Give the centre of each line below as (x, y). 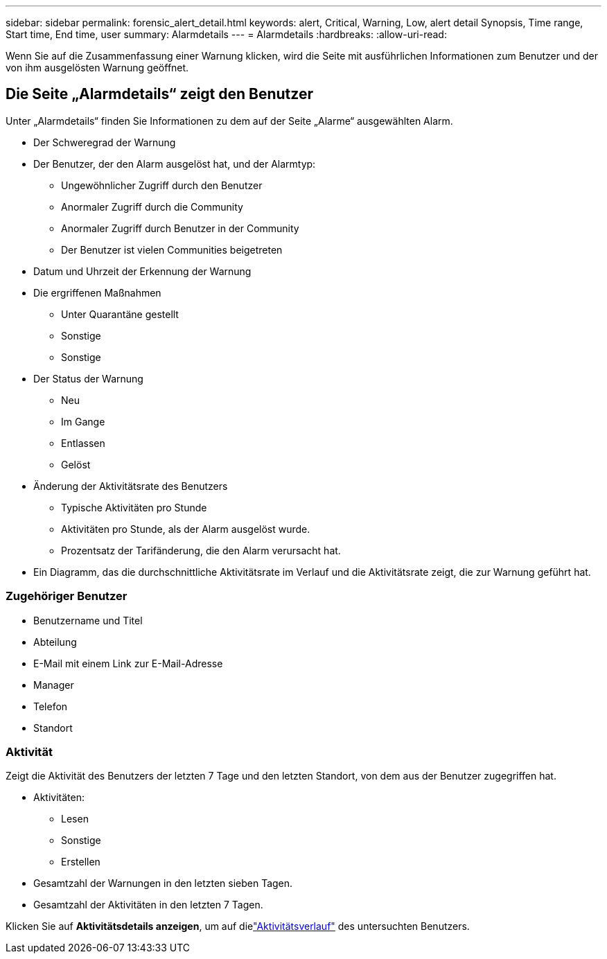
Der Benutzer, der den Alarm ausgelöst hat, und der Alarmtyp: (175, 164)
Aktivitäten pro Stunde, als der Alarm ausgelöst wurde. (186, 529)
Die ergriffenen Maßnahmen (97, 292)
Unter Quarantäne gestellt (120, 314)
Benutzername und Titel (88, 620)
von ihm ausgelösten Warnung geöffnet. (97, 68)
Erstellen (81, 862)
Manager (54, 685)
